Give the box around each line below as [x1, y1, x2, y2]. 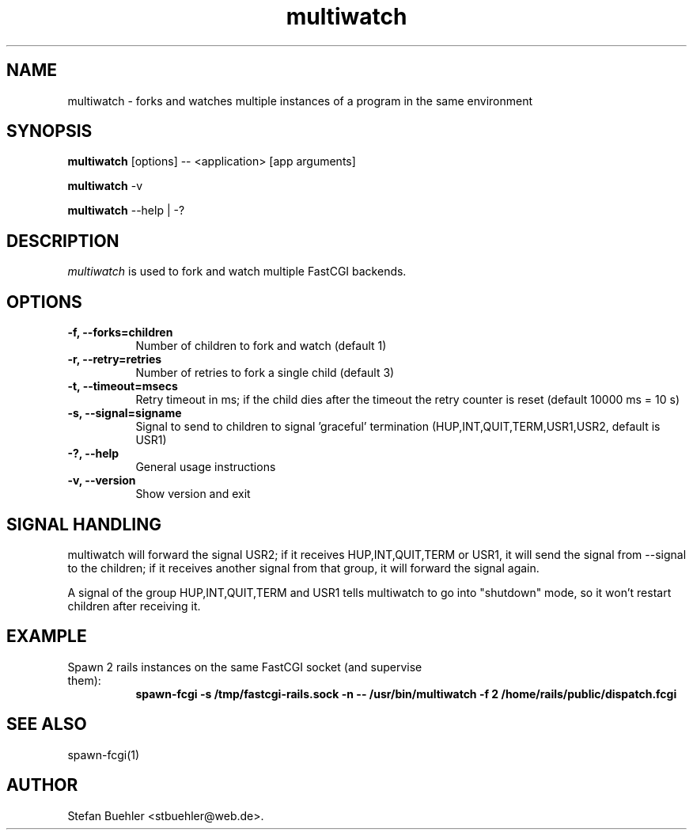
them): [67, 673, 101, 687]
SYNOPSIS [6, 121, 93, 142]
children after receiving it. [67, 598, 201, 613]
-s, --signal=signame [67, 406, 182, 420]
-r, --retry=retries [67, 352, 162, 367]
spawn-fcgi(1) [67, 747, 140, 762]
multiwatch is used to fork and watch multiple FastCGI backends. [67, 264, 407, 279]
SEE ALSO [6, 714, 87, 735]
